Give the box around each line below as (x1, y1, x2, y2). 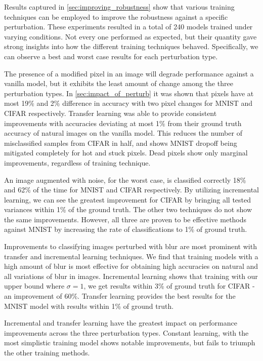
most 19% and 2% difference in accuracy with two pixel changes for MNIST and (4, 98, 253, 108)
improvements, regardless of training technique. (4, 157, 151, 168)
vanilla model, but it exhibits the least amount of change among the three (4, 78, 233, 89)
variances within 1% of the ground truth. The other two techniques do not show (4, 204, 252, 215)
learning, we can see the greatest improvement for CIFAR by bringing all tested (4, 194, 251, 205)
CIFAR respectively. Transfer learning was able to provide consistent (4, 107, 217, 118)
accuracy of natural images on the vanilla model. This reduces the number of (4, 128, 242, 138)
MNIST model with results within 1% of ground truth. (4, 300, 174, 311)
